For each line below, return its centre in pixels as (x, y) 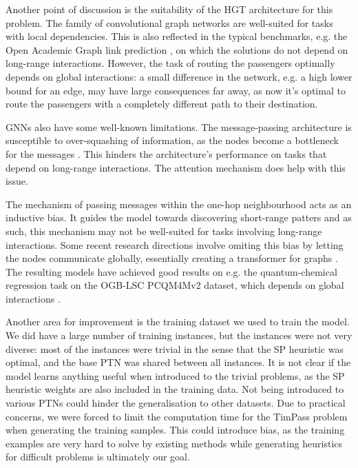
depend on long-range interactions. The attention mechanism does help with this (176, 167)
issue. (17, 181)
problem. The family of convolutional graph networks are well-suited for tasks (169, 22)
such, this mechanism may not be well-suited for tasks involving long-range (164, 231)
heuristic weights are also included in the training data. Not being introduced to (175, 389)
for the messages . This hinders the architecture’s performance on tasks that (166, 153)
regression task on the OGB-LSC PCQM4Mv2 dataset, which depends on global (175, 285)
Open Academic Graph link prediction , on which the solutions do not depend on (177, 49)
